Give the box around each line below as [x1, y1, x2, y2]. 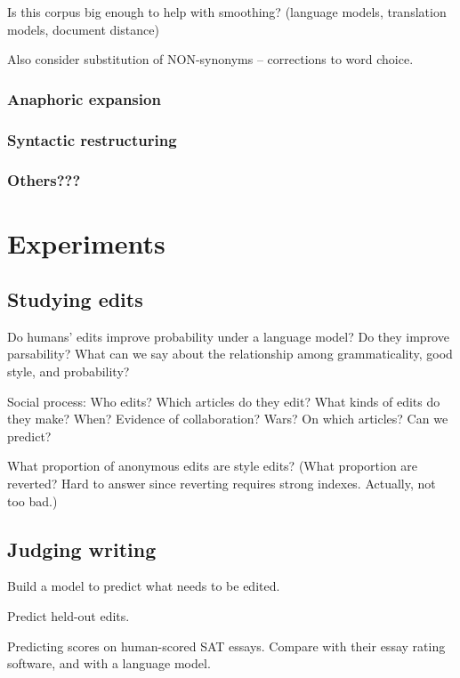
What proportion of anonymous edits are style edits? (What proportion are [7, 456, 418, 475]
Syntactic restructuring [7, 128, 177, 150]
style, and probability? [7, 362, 130, 381]
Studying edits [7, 286, 143, 313]
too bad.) [7, 491, 58, 510]
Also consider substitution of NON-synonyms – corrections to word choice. [7, 50, 414, 69]
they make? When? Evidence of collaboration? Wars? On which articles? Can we [7, 409, 448, 428]
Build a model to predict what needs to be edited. [7, 577, 280, 595]
